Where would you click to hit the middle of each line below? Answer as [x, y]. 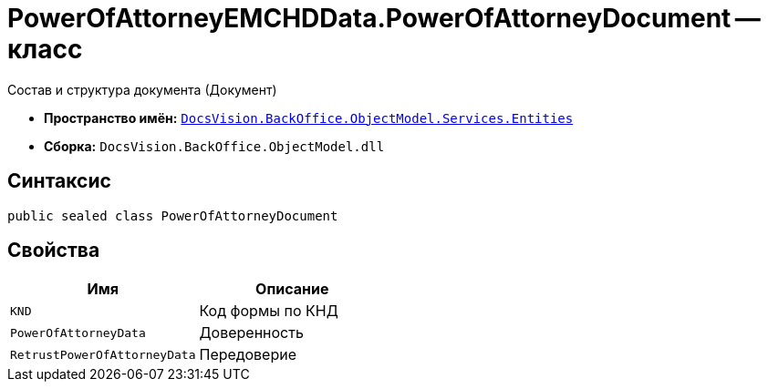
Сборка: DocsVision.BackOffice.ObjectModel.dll [214, 146]
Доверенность [251, 333]
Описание [292, 289]
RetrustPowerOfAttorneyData [103, 354]
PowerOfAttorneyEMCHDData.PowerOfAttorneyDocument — [384, 18]
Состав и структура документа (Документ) [142, 89]
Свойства [54, 251]
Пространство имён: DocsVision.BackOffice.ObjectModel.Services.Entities [309, 118]
